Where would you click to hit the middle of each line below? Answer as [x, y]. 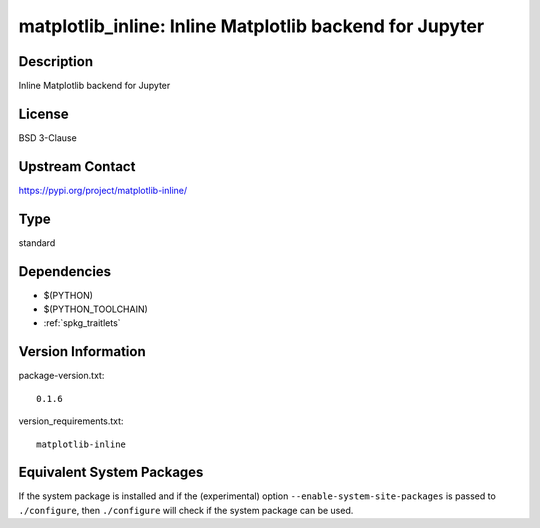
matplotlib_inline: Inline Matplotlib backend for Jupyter [251, 26]
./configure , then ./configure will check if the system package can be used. [186, 510]
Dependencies [65, 271]
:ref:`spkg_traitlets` [82, 323]
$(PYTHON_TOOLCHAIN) [96, 309]
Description [56, 61]
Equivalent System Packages [111, 472]
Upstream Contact [77, 166]
